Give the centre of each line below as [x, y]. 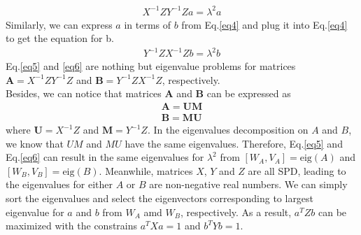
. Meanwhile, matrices [146, 170]
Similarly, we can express [59, 24]
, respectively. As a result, [236, 212]
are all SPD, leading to [297, 170]
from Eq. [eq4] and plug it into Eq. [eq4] [264, 24]
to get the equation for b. [60, 38]
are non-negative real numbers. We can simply [248, 184]
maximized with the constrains [72, 226]
